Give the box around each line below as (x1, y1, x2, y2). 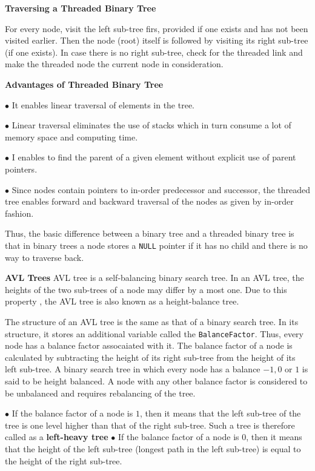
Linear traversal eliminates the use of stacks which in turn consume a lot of (12, 119, 291, 131)
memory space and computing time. (5, 130, 138, 143)
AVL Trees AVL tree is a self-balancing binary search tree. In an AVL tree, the (5, 271, 304, 284)
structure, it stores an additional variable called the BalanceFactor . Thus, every (5, 327, 303, 340)
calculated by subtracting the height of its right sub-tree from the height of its (5, 351, 296, 363)
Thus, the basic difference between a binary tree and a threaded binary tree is (5, 227, 294, 240)
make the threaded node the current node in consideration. (5, 58, 224, 70)
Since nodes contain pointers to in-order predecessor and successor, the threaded (12, 183, 311, 196)
